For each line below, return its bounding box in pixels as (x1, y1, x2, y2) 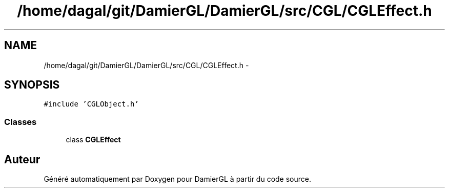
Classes (4, 116, 37, 127)
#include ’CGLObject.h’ (44, 100, 139, 109)
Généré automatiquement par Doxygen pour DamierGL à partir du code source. (44, 175, 312, 184)
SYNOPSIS (4, 78, 60, 92)
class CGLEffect (66, 135, 121, 144)
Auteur (4, 153, 40, 166)
